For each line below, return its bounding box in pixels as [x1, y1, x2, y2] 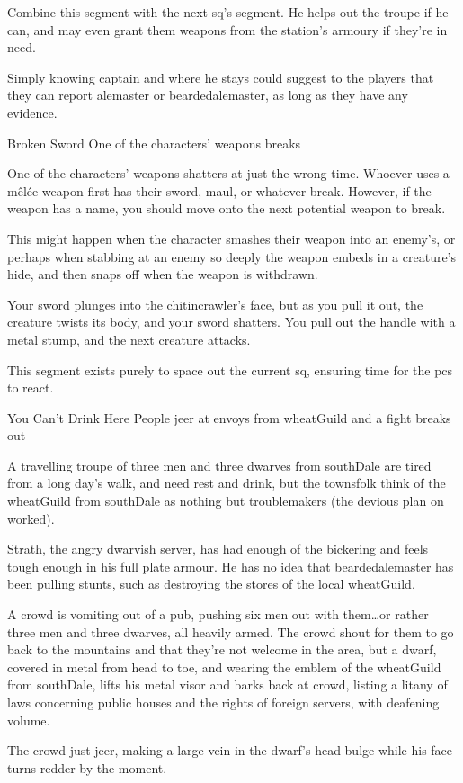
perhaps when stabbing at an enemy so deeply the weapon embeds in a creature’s [7, 247, 457, 265]
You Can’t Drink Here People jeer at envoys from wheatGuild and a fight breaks [7, 408, 451, 427]
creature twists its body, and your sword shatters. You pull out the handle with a [7, 312, 456, 331]
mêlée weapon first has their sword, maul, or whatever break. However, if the [7, 181, 432, 200]
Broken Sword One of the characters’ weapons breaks [7, 133, 301, 152]
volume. [7, 710, 50, 729]
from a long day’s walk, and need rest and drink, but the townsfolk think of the [7, 473, 446, 492]
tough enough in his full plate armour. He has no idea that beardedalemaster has [7, 556, 454, 575]
